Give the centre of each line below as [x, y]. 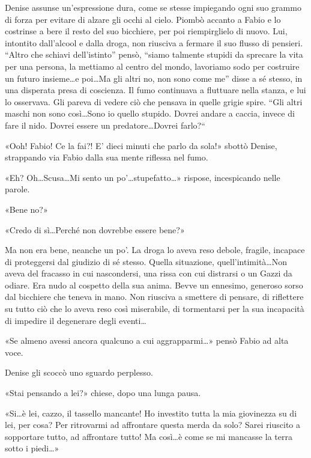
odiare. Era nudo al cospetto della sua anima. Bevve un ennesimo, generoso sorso [154, 285]
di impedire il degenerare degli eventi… [76, 320]
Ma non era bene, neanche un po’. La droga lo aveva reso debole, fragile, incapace [155, 250]
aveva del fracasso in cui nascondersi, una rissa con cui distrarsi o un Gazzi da [149, 273]
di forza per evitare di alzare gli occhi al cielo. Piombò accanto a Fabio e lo [143, 19]
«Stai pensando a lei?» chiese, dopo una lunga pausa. [103, 393]
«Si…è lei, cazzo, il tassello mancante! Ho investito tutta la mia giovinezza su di [151, 413]
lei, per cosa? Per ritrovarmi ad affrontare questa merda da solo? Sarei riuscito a [153, 425]
